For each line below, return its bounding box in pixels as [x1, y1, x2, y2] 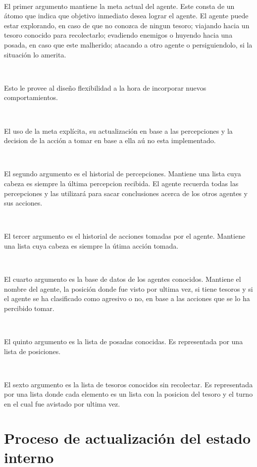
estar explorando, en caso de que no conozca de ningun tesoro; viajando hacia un [4, 20, 250, 30]
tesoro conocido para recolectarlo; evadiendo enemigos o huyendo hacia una [4, 30, 233, 40]
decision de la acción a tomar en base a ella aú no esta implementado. [4, 135, 216, 146]
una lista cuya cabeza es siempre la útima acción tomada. [4, 240, 179, 251]
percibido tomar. [4, 303, 54, 313]
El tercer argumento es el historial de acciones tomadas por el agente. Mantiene [4, 231, 246, 241]
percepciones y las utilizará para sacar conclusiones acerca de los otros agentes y [4, 188, 248, 198]
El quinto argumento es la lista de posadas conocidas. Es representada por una [4, 336, 243, 347]
